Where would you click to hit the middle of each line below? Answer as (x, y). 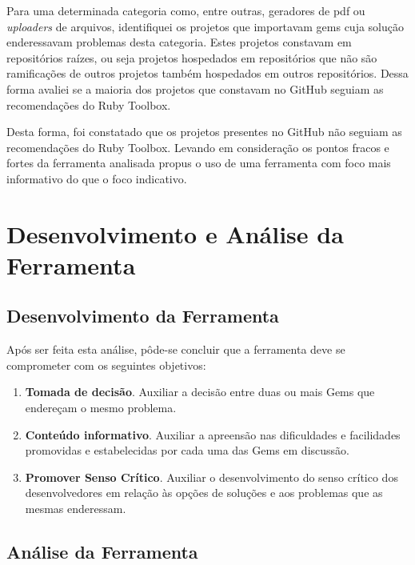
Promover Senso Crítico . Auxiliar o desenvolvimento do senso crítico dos (211, 477)
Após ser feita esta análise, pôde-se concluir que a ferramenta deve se (176, 349)
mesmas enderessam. (76, 509)
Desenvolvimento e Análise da (175, 233)
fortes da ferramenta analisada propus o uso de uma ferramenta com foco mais (199, 163)
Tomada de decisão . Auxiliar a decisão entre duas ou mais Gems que (200, 392)
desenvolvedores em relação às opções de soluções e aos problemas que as (204, 493)
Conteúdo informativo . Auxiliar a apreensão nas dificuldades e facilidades (213, 434)
